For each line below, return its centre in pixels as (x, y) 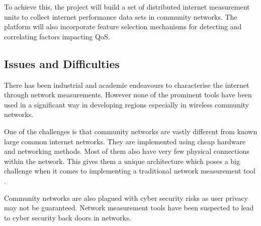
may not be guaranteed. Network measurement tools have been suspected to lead (129, 208)
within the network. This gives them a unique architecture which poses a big (122, 161)
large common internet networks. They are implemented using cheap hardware (125, 141)
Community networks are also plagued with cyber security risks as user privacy (126, 197)
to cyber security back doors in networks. (68, 217)
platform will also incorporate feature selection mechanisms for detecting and (123, 26)
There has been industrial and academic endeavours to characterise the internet (127, 84)
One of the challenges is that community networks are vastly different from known (131, 131)
